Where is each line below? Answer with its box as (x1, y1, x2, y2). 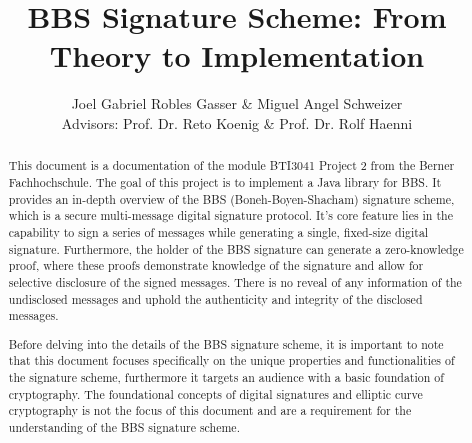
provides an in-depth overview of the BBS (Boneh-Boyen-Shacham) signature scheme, (8, 190, 455, 207)
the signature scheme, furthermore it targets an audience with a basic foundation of (8, 369, 444, 386)
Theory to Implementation (49, 35, 425, 76)
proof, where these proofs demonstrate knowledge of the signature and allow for (8, 257, 424, 274)
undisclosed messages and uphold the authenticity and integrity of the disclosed (8, 290, 423, 307)
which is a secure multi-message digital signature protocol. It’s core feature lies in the (8, 207, 453, 224)
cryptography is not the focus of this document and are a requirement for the (8, 402, 412, 419)
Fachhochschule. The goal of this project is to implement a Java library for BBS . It (8, 173, 442, 190)
